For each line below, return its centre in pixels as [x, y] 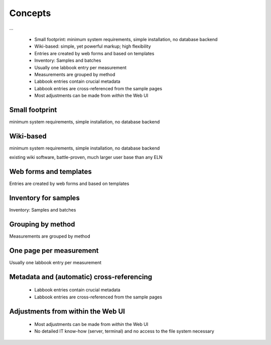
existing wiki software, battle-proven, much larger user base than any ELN [86, 157]
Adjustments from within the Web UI [67, 311]
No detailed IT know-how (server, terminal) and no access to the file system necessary [124, 331]
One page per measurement [54, 250]
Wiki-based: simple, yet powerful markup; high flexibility [93, 46]
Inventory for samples [44, 198]
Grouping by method [42, 224]
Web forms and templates [51, 172]
